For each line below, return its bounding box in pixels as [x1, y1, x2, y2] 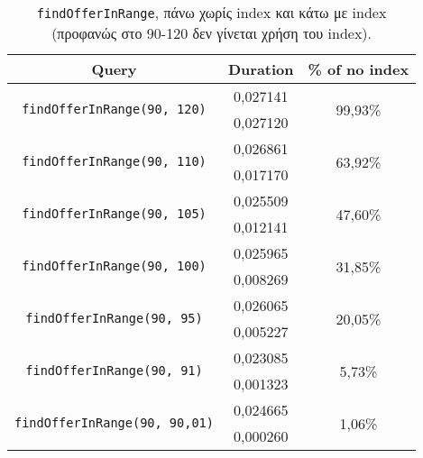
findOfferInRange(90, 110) [22, 154, 207, 169]
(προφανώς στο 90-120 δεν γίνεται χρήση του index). [51, 23, 372, 43]
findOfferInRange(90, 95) [25, 311, 203, 325]
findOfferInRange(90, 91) [25, 363, 203, 378]
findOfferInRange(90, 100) [22, 259, 207, 273]
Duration [227, 59, 294, 79]
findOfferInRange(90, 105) [22, 206, 207, 221]
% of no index [308, 59, 409, 79]
